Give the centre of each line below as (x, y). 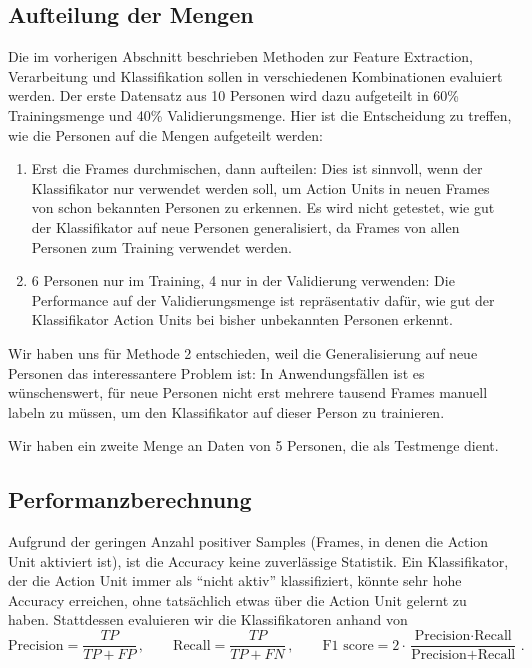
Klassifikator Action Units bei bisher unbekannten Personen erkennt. (242, 319)
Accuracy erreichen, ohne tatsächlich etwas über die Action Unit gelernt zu (237, 599)
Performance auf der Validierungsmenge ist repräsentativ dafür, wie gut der (263, 299)
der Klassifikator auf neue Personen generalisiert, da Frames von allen (245, 226)
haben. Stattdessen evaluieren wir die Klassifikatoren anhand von (208, 619)
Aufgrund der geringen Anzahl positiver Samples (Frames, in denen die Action (248, 541)
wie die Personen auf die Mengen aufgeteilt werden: (165, 134)
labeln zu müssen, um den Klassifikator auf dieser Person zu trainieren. (226, 411)
